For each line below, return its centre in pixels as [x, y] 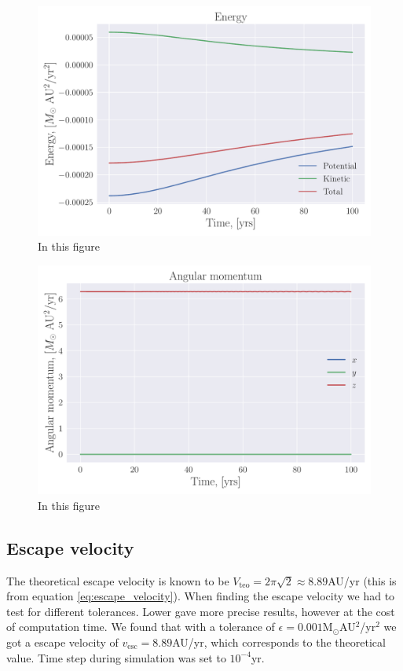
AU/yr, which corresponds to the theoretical [279, 642]
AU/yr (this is [362, 580]
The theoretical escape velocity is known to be [118, 580]
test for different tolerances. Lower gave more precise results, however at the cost [201, 611]
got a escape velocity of [62, 642]
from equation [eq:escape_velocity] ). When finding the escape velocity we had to [201, 596]
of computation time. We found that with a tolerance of [141, 627]
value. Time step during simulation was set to [116, 657]
